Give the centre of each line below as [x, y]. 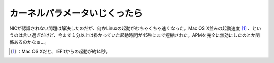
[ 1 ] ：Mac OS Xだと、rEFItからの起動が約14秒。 [60, 51]
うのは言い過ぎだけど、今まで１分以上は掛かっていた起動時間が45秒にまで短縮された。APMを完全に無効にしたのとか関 [135, 35]
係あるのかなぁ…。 [29, 42]
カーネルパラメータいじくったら [76, 13]
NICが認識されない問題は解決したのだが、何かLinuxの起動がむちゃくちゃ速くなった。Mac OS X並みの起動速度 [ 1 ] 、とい [135, 28]
